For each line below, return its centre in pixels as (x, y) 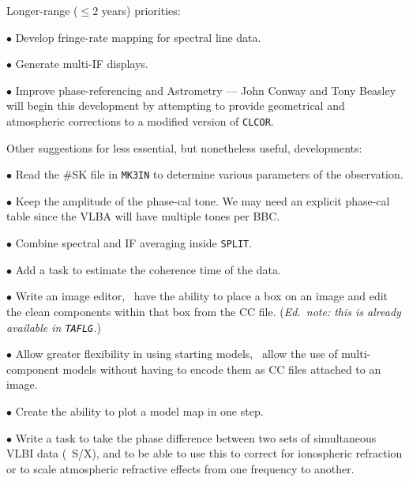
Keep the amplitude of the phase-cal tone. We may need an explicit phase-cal (203, 200)
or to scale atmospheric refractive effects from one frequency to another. (180, 468)
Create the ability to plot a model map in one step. (139, 410)
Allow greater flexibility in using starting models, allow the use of (176, 354)
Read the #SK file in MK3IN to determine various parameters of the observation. (209, 174)
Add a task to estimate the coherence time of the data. (148, 269)
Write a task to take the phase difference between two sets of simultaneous (196, 437)
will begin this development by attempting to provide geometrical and (176, 105)
